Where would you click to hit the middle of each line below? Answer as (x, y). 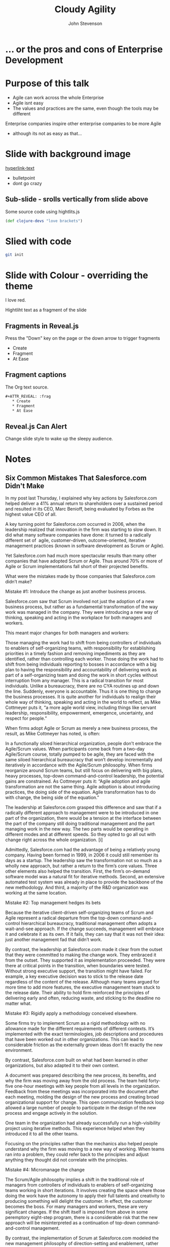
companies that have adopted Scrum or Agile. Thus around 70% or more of (84, 561)
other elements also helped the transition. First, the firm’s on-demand (78, 871)
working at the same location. (36, 893)
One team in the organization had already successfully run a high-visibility (83, 1123)
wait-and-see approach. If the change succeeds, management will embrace (84, 929)
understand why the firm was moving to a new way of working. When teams (85, 1149)
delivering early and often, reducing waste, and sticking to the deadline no (83, 998)
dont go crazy (27, 183)
